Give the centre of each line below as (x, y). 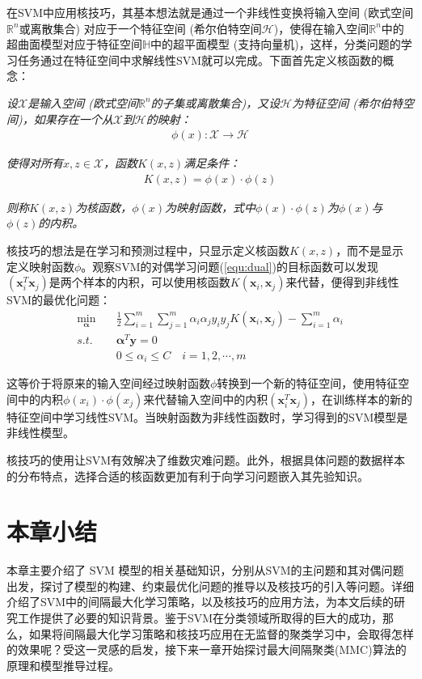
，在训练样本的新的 (362, 399)
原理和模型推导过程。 (63, 665)
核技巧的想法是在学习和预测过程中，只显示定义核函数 (148, 250)
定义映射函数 (40, 266)
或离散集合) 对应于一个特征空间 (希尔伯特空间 (140, 28)
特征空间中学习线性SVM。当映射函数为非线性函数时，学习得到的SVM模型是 (207, 416)
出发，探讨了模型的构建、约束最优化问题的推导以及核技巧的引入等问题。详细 (210, 586)
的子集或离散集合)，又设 (215, 102)
